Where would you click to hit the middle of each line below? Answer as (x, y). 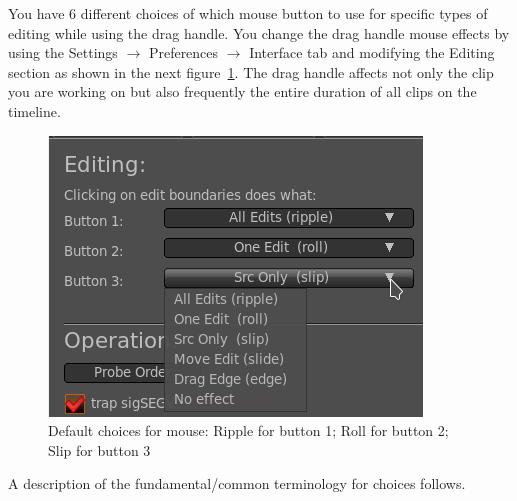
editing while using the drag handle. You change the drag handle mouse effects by (259, 32)
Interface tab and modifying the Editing (372, 52)
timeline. (34, 110)
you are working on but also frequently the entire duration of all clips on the (242, 91)
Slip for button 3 (99, 449)
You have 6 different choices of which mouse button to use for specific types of (248, 13)
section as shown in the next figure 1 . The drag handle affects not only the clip (251, 71)
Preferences (183, 52)
